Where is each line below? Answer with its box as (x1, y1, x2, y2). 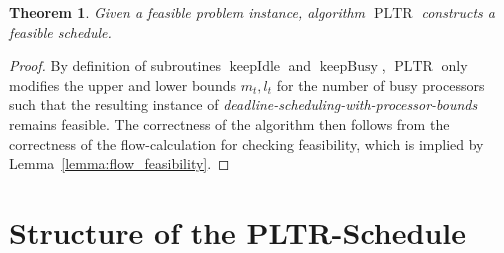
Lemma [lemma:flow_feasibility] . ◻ (9, 153, 230, 174)
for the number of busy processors (276, 74, 485, 95)
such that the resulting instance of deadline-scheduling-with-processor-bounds (9, 94, 478, 115)
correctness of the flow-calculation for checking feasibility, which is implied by (9, 133, 484, 154)
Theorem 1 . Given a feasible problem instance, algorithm (9, 2, 365, 22)
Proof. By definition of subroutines (9, 55, 221, 76)
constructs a (421, 2, 495, 22)
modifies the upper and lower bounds (9, 74, 236, 95)
